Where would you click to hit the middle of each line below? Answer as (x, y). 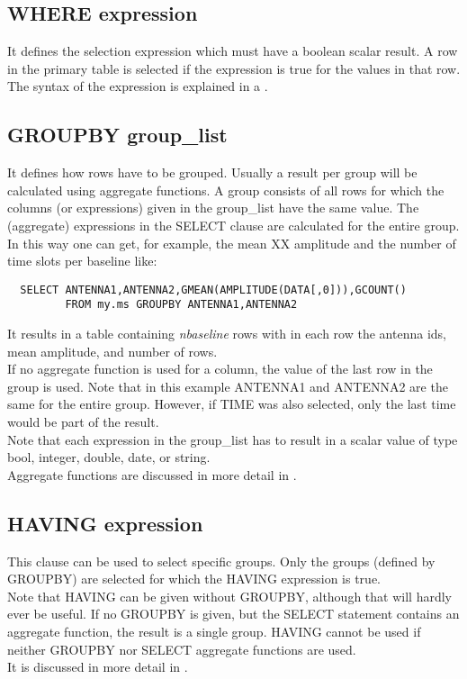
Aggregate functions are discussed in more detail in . (152, 474)
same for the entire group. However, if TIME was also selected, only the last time (232, 404)
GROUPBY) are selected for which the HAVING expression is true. (194, 579)
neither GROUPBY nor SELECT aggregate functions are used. (182, 649)
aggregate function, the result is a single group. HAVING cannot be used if (214, 631)
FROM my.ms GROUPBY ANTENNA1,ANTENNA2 (181, 305)
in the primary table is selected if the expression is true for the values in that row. (234, 68)
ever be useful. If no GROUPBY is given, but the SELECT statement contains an (233, 614)
